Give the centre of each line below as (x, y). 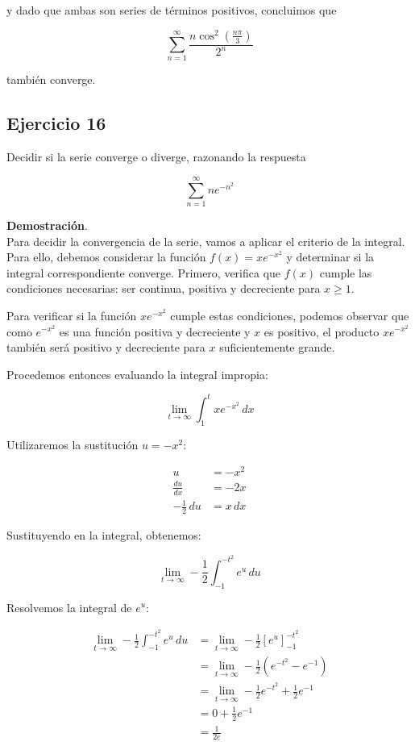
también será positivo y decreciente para (106, 347)
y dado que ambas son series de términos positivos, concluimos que (172, 10)
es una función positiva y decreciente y (155, 331)
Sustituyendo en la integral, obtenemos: (104, 535)
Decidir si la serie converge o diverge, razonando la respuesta (156, 157)
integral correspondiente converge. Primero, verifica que (144, 272)
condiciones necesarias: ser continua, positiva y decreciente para (164, 288)
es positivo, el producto (322, 331)
